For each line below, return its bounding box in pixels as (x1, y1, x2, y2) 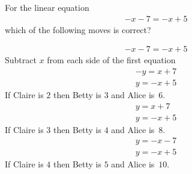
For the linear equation (5, 1, 89, 13)
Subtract (5, 54, 37, 66)
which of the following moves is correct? (5, 23, 151, 36)
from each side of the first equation (47, 54, 176, 66)
